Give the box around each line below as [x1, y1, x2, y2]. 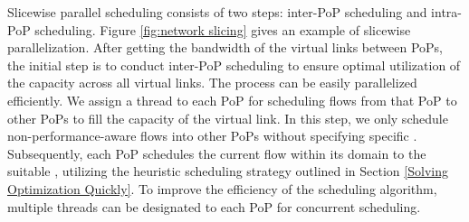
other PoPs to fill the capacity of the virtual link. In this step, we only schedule [7, 108, 448, 127]
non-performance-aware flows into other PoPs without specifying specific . [7, 126, 417, 145]
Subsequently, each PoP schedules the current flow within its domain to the [7, 143, 426, 162]
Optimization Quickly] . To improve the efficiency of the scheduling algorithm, [7, 179, 437, 198]
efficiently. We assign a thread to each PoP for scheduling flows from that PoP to [7, 90, 457, 109]
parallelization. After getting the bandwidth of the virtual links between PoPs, [7, 38, 443, 57]
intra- [431, 3, 462, 21]
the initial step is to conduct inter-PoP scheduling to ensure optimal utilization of [7, 55, 461, 74]
